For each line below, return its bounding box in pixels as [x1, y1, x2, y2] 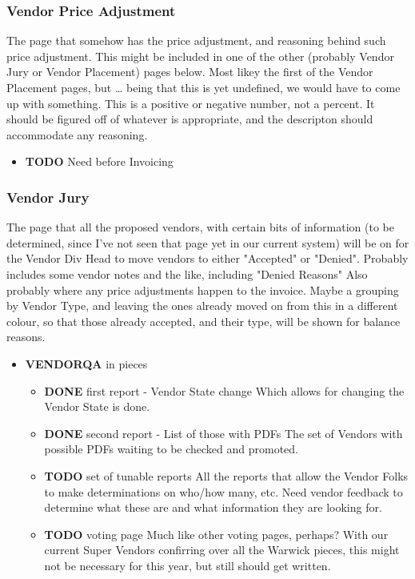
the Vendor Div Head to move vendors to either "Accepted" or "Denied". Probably [6, 250, 409, 267]
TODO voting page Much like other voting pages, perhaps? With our [44, 525, 389, 542]
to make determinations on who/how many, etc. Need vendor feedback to [44, 483, 403, 500]
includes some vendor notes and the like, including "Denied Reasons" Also [6, 265, 368, 282]
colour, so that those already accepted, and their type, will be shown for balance [6, 312, 401, 329]
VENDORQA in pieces [25, 355, 148, 372]
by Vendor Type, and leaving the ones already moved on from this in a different [6, 297, 398, 314]
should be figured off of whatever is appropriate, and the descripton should [6, 111, 373, 127]
